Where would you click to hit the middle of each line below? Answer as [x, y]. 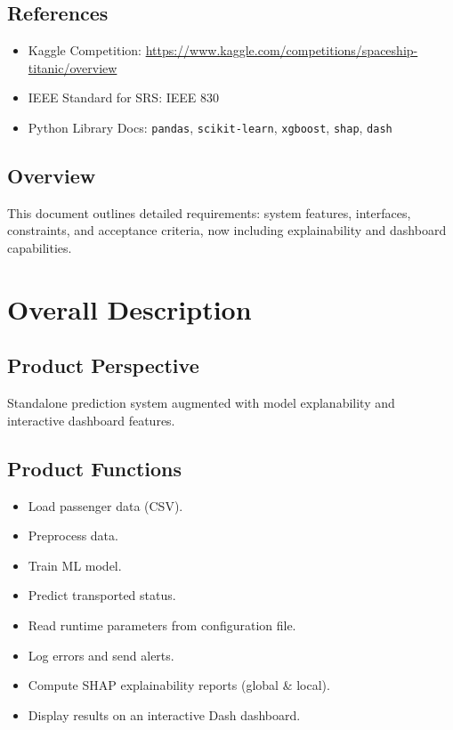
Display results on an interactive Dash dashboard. [164, 714]
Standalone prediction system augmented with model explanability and [201, 403]
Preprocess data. [73, 535]
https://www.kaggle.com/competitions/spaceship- [282, 50]
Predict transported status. [102, 595]
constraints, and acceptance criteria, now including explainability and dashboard [227, 230]
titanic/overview [73, 67]
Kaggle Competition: [85, 50]
